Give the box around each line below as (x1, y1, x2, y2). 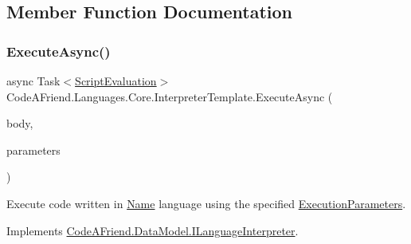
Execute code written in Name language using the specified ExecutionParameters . (6, 195, 406, 211)
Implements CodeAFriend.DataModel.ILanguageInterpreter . (6, 222, 299, 238)
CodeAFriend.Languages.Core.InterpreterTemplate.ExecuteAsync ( (6, 88, 333, 104)
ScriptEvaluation (75, 73, 157, 89)
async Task (6, 73, 61, 89)
